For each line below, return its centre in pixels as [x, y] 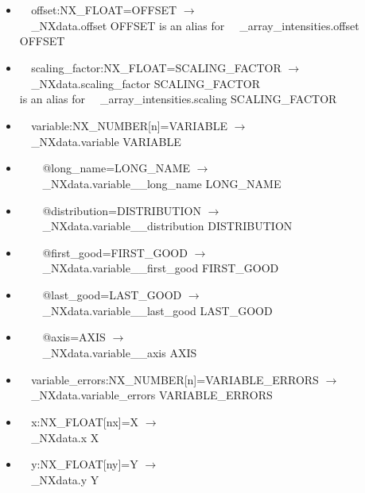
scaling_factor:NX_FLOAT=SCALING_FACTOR [156, 67]
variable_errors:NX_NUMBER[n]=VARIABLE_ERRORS [175, 379]
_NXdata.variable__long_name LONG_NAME [162, 183]
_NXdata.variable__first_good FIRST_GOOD [161, 268]
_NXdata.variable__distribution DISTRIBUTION [167, 226]
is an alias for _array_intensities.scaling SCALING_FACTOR [178, 99]
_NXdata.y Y [65, 480]
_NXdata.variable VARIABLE [106, 141]
